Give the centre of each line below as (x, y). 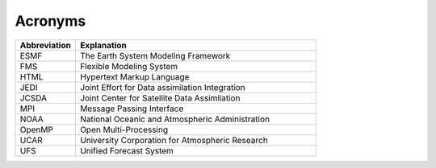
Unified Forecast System (126, 150)
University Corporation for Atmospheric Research (174, 140)
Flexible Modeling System (129, 66)
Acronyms (50, 21)
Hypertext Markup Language (134, 76)
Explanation (103, 45)
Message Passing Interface (132, 109)
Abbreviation (46, 45)
